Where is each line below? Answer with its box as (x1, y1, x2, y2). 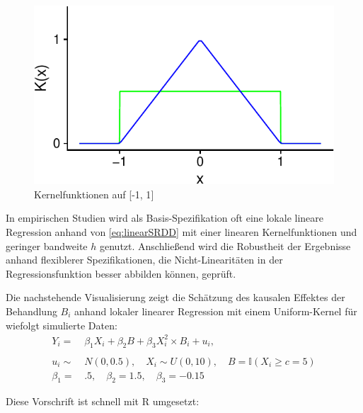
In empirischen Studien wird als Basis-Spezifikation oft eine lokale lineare (6, 210, 324, 225)
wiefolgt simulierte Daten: (6, 317, 117, 332)
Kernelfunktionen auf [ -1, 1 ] (34, 186, 154, 201)
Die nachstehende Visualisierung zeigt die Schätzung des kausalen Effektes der (6, 290, 345, 305)
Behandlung (6, 303, 57, 318)
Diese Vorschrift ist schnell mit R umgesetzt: (6, 394, 200, 409)
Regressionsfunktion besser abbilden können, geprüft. (6, 266, 236, 281)
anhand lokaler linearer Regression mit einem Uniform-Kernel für (74, 303, 357, 318)
